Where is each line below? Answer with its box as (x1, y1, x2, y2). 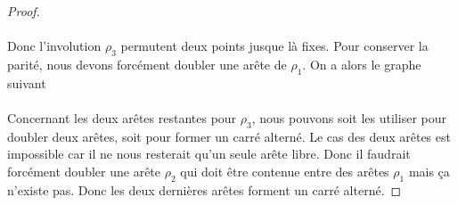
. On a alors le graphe (302, 54, 421, 73)
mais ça (408, 161, 450, 180)
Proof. (7, 2, 40, 20)
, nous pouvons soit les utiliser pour (251, 108, 446, 127)
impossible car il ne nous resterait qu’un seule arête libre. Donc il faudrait (7, 144, 411, 163)
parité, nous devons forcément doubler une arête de (7, 54, 287, 73)
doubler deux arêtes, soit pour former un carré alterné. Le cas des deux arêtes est (7, 127, 451, 145)
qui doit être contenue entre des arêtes (180, 161, 389, 180)
